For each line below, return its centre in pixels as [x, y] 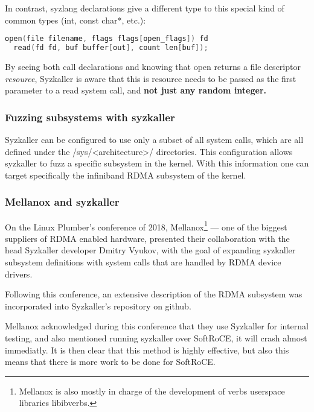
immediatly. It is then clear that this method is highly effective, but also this [147, 350]
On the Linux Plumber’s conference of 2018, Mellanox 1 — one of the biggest [146, 226]
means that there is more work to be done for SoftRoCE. [110, 362]
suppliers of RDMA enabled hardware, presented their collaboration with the [147, 238]
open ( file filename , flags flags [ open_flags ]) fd [107, 39]
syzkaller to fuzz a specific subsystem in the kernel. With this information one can [157, 163]
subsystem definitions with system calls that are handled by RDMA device [143, 261]
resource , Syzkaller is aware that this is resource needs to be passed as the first [151, 78]
